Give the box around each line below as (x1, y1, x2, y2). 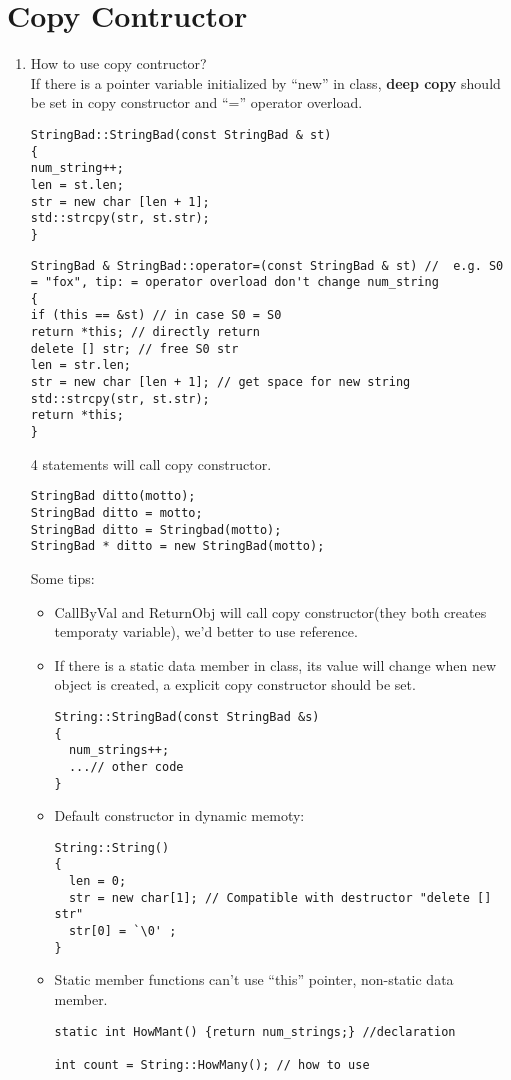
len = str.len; (30, 358, 132, 373)
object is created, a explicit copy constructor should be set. (54, 674, 416, 695)
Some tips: (30, 567, 95, 588)
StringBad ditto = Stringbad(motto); (30, 522, 282, 537)
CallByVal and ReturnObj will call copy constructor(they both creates (54, 601, 487, 622)
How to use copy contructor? (30, 53, 207, 74)
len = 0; (68, 874, 127, 889)
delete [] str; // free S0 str (30, 341, 239, 356)
